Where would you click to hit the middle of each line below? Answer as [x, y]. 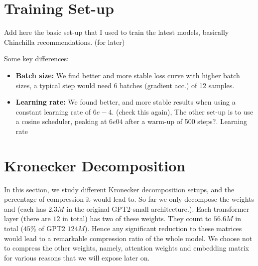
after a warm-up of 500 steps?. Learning [186, 121]
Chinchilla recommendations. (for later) [64, 42]
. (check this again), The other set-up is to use [183, 111]
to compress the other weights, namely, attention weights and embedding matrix [127, 248]
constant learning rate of [53, 111]
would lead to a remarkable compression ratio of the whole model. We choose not [128, 238]
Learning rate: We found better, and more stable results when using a [126, 102]
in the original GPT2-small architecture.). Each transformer [158, 208]
